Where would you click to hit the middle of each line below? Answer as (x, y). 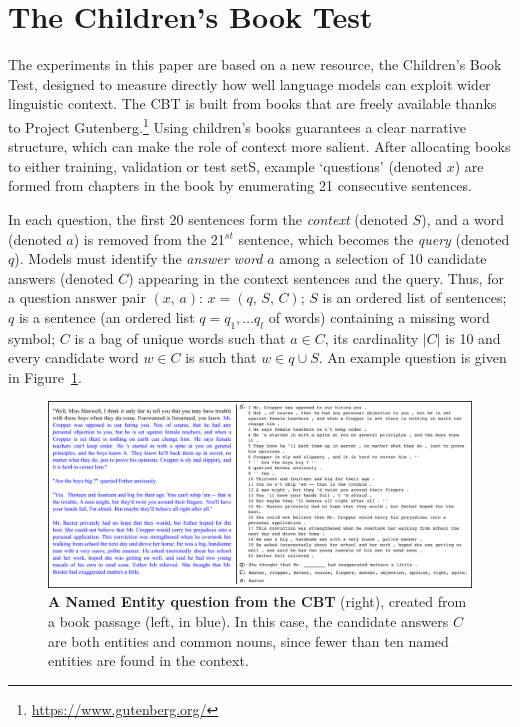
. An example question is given (412, 357)
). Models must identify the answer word (138, 258)
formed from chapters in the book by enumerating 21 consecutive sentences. (240, 185)
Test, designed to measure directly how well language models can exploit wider (249, 83)
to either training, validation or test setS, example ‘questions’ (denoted (225, 165)
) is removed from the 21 (149, 238)
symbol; (32, 337)
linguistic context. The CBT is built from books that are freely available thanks (252, 103)
